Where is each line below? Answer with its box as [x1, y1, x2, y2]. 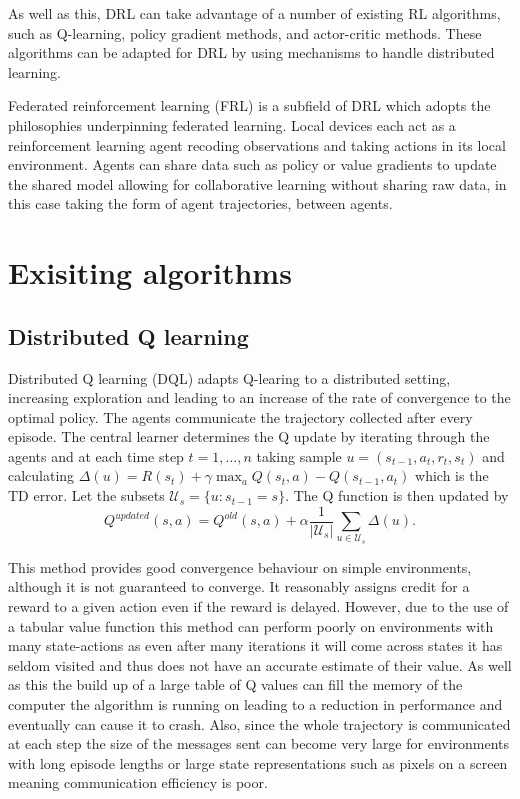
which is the [415, 465, 489, 486]
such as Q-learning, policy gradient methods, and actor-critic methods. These [8, 22, 482, 43]
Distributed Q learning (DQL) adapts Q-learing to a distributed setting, [8, 367, 451, 388]
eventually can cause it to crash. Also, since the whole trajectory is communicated [8, 713, 511, 734]
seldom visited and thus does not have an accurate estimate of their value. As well [8, 654, 512, 675]
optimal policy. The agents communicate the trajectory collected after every [8, 406, 473, 427]
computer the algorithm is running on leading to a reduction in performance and [8, 694, 503, 715]
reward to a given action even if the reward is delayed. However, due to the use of [8, 596, 509, 617]
